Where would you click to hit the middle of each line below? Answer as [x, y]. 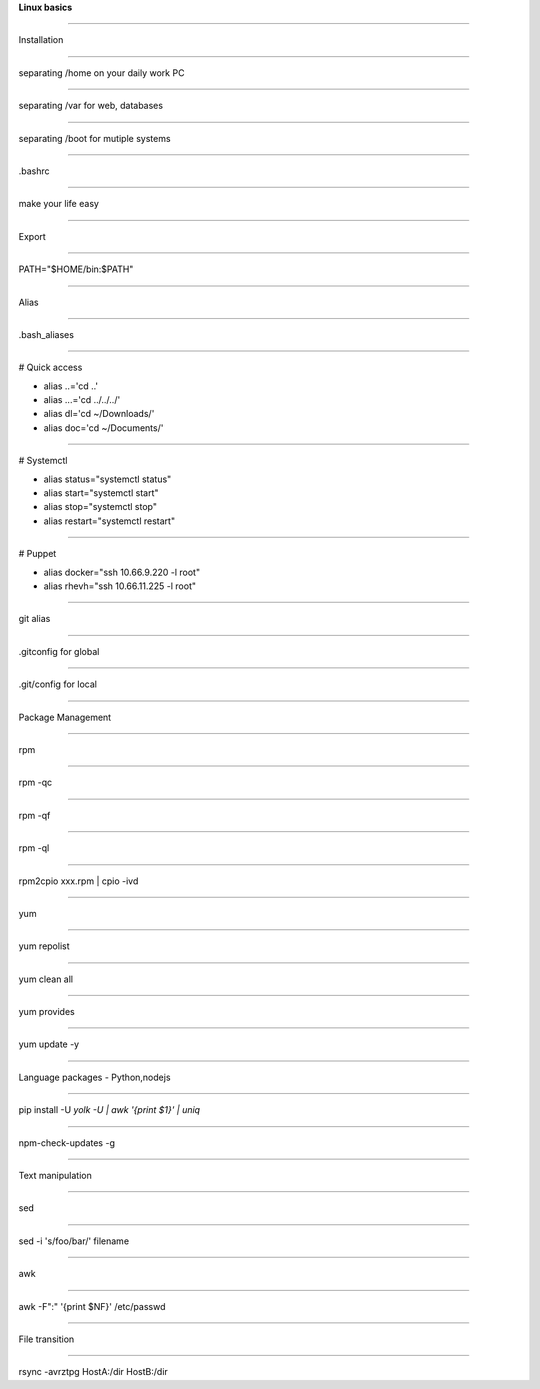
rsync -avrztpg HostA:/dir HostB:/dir [93, 1372]
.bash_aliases [46, 334]
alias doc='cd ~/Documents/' [103, 427]
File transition [46, 1339]
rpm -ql [34, 848]
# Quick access [50, 367]
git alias [34, 619]
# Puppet [37, 554]
